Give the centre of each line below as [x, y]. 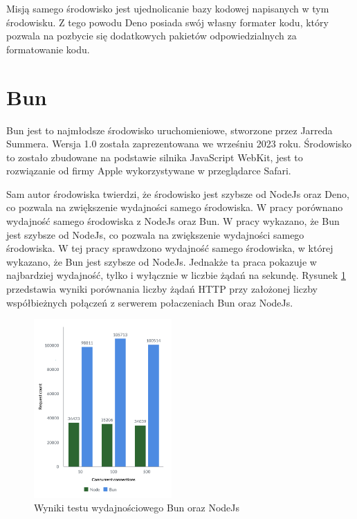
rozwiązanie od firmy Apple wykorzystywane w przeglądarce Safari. [149, 171]
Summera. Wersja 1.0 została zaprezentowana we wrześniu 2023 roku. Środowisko [179, 144]
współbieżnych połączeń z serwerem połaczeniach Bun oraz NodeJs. [150, 302]
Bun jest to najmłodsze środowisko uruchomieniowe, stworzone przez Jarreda [170, 130]
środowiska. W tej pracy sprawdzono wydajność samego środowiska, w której [170, 248]
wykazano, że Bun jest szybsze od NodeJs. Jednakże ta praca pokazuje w [162, 261]
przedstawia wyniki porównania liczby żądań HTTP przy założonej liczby [162, 289]
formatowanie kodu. [48, 49]
